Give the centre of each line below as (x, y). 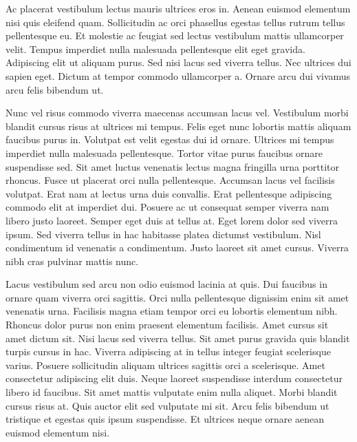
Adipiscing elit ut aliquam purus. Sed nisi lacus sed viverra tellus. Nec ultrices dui (178, 62)
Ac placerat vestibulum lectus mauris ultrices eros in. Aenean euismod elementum (178, 8)
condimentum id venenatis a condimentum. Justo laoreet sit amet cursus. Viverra (177, 248)
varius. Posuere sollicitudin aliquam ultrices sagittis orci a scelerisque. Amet (165, 365)
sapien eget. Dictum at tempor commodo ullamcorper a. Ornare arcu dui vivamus (178, 75)
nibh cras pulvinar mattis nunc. (72, 261)
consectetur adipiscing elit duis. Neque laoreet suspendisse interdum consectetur (174, 378)
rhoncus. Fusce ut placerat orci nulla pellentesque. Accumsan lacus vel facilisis (170, 180)
